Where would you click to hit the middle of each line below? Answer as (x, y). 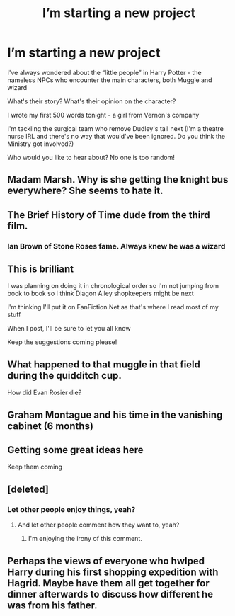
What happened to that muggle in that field (104, 364)
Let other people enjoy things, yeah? (71, 509)
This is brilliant (41, 269)
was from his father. (52, 605)
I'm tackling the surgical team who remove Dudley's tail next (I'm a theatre (116, 128)
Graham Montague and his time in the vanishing (115, 415)
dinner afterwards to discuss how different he (110, 594)
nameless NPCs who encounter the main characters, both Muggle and (110, 80)
